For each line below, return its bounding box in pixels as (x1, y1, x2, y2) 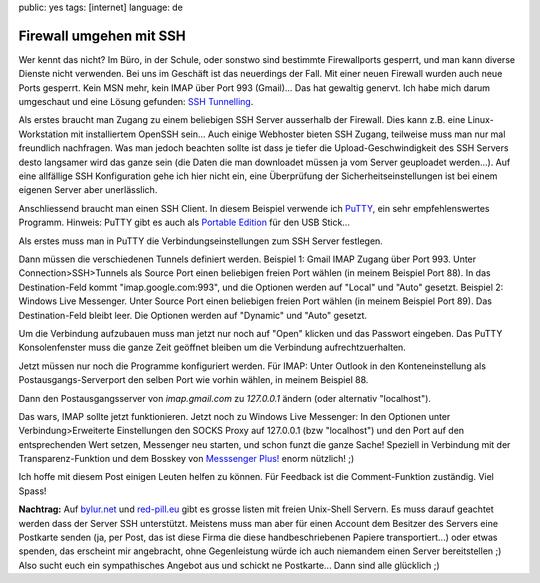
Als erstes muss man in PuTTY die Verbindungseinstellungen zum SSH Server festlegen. (18, 235, 384, 247)
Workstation (18, 128, 69, 140)
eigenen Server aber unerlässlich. (18, 184, 158, 196)
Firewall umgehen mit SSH (18, 27, 186, 44)
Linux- (467, 114, 494, 126)
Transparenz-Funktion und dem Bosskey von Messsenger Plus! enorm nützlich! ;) (18, 453, 355, 465)
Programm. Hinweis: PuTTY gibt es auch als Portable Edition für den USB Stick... (18, 216, 350, 229)
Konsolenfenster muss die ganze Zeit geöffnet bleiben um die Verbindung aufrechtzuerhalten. (18, 341, 407, 354)
